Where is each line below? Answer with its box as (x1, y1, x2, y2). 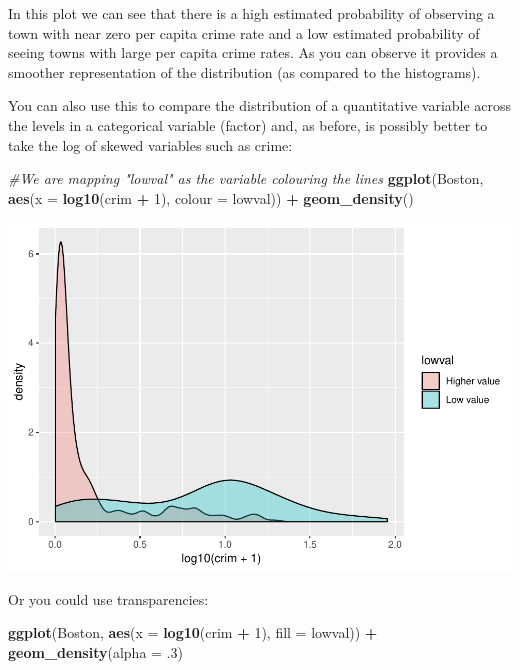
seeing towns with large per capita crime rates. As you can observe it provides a (8, 42, 498, 63)
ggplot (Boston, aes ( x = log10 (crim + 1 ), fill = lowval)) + (8, 622, 378, 643)
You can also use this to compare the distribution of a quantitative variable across (8, 95, 512, 116)
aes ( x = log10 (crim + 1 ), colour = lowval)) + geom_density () (8, 187, 414, 208)
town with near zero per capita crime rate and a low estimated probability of (8, 22, 480, 43)
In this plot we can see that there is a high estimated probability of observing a (8, 3, 495, 23)
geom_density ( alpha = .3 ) (8, 642, 183, 663)
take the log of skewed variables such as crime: (8, 134, 293, 155)
